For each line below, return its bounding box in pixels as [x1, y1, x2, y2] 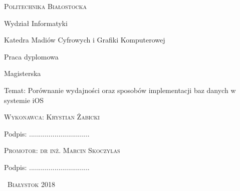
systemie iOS [4, 94, 44, 105]
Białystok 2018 [7, 178, 55, 189]
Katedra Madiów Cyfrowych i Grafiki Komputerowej [4, 34, 165, 45]
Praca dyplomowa [4, 51, 59, 61]
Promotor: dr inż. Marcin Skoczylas [4, 145, 120, 155]
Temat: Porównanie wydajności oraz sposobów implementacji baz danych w [4, 84, 236, 95]
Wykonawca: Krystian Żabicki [4, 111, 100, 122]
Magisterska [4, 68, 41, 78]
